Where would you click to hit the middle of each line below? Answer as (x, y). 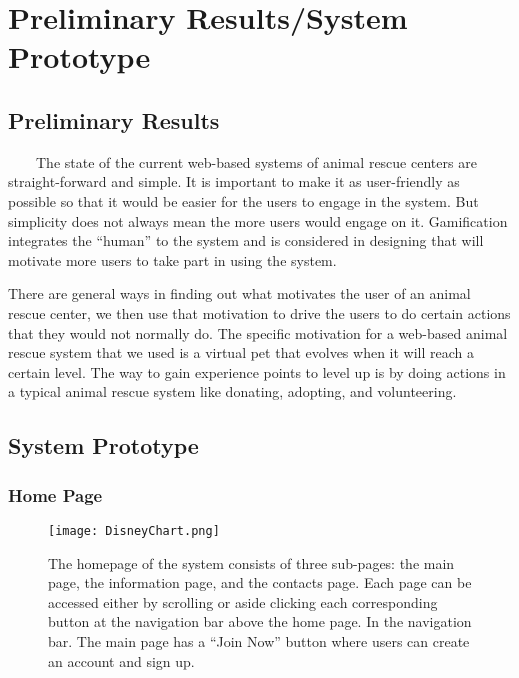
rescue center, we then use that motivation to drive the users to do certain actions (259, 312)
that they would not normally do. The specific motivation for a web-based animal (258, 332)
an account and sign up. (121, 660)
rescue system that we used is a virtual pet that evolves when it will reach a (241, 352)
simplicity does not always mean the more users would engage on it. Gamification (258, 220)
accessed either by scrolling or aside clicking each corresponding (243, 601)
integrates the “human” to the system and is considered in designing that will (246, 240)
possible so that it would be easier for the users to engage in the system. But (243, 200)
